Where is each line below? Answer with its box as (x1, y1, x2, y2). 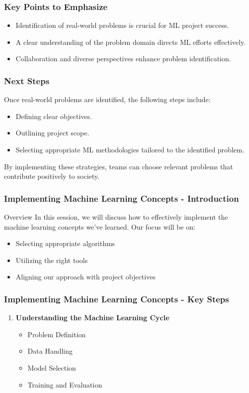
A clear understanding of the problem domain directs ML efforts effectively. (15, 36, 246, 47)
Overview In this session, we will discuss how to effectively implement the (4, 212, 228, 222)
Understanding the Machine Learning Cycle (15, 312, 169, 323)
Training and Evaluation (27, 379, 102, 390)
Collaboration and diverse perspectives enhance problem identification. (15, 53, 231, 64)
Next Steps (4, 74, 50, 87)
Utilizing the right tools (15, 255, 88, 265)
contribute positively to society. (4, 171, 99, 181)
